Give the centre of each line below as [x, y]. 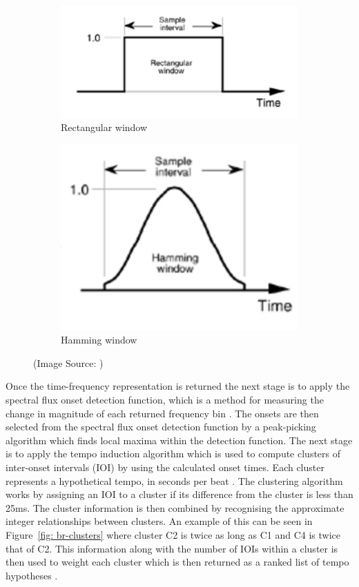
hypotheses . [32, 575]
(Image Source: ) [68, 362]
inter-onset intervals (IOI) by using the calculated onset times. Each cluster [165, 467]
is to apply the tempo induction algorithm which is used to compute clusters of [173, 454]
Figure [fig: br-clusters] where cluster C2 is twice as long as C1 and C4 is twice [173, 535]
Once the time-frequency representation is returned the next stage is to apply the [178, 386]
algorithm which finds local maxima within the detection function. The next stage [179, 440]
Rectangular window [104, 127]
